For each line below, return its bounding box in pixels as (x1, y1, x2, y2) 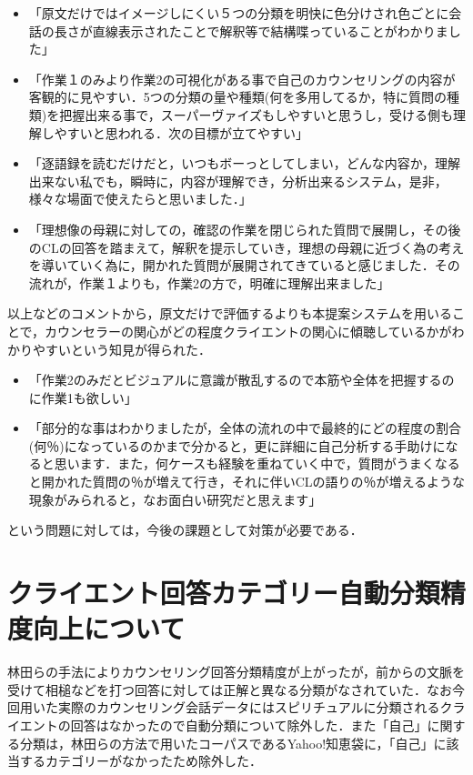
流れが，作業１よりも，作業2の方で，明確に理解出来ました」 (28, 273, 390, 292)
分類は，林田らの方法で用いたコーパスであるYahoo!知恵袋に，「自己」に (19, 733, 447, 752)
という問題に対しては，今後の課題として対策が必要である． (7, 520, 363, 539)
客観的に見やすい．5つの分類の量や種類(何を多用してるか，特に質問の (28, 87, 447, 106)
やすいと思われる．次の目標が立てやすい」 (54, 123, 308, 142)
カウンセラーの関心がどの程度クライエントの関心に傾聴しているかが (45, 321, 452, 340)
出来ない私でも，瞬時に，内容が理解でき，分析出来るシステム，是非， (28, 171, 448, 190)
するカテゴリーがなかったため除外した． (19, 751, 262, 770)
